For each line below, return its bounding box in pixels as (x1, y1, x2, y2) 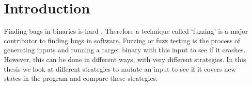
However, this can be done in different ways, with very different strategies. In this (4, 54, 246, 64)
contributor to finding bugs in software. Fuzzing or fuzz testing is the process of (4, 35, 240, 45)
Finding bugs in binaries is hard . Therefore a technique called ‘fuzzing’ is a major (4, 26, 248, 36)
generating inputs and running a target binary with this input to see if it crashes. (4, 45, 246, 55)
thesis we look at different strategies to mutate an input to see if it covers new (4, 63, 236, 74)
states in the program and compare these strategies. (4, 73, 158, 83)
